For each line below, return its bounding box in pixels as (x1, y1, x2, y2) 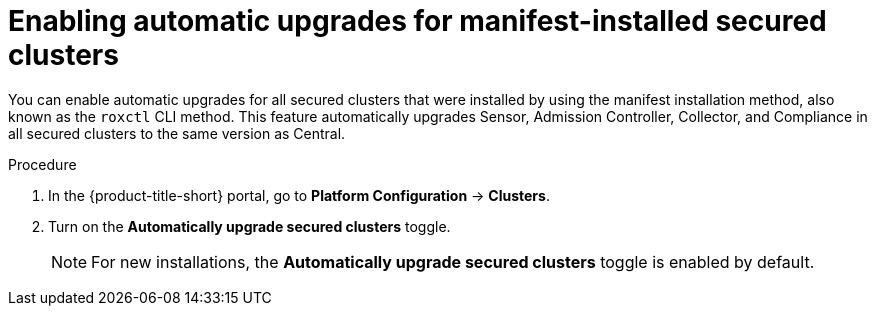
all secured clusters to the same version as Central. (8, 124, 346, 142)
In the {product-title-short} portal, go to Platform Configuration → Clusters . (48, 186, 550, 204)
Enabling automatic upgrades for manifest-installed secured (8, 4, 827, 38)
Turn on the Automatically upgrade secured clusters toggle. (48, 217, 451, 235)
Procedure (8, 155, 77, 173)
